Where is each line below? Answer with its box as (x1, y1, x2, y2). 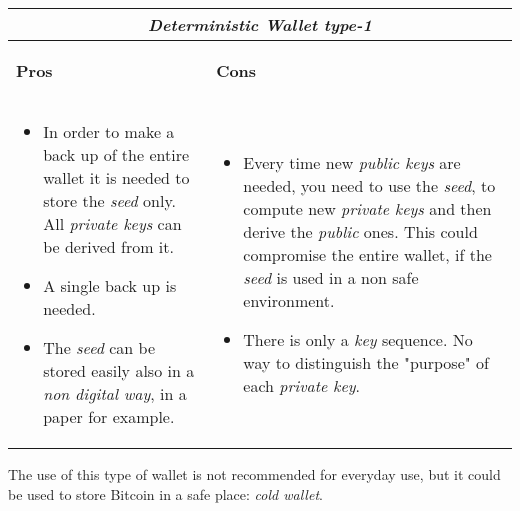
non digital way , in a (43, 382, 187, 405)
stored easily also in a (43, 359, 195, 382)
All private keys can (43, 212, 182, 235)
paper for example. (43, 405, 175, 428)
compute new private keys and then (243, 197, 492, 220)
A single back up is (43, 274, 177, 297)
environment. (243, 289, 335, 312)
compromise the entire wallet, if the (243, 243, 492, 266)
